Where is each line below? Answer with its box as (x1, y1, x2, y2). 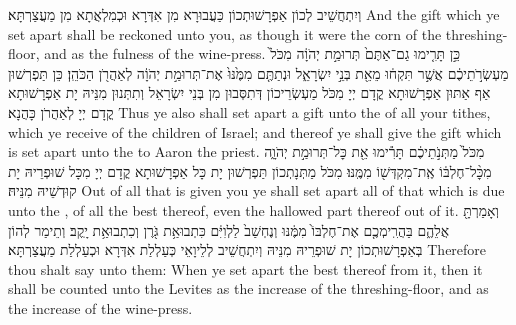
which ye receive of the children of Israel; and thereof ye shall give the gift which (8, 121, 502, 142)
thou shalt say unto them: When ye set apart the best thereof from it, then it (8, 258, 483, 279)
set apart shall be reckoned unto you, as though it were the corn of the (8, 23, 442, 44)
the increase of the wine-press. (8, 297, 193, 318)
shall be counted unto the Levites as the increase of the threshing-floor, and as (8, 278, 489, 299)
